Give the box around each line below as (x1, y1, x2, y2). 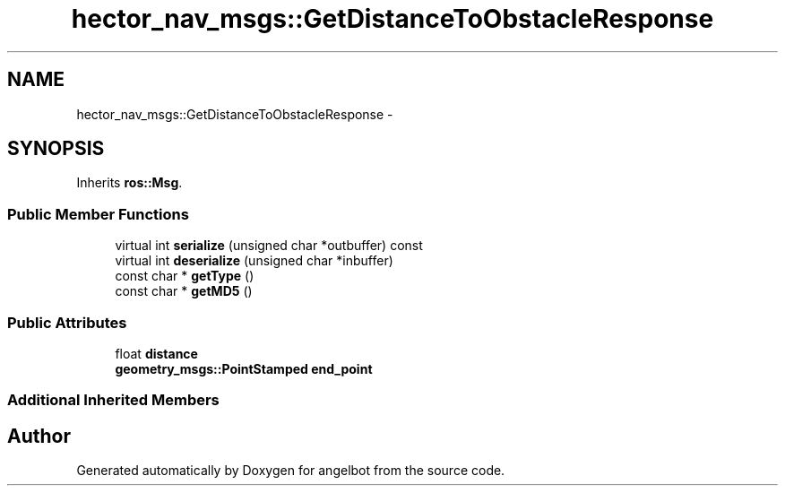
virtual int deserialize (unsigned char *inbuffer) (115, 253, 393, 269)
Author (7, 424, 71, 447)
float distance (115, 345, 198, 361)
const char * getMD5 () (115, 283, 253, 299)
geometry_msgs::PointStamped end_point (115, 360, 373, 376)
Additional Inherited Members (7, 391, 220, 410)
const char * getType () (115, 268, 254, 284)
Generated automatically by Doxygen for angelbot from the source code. (76, 463, 505, 479)
